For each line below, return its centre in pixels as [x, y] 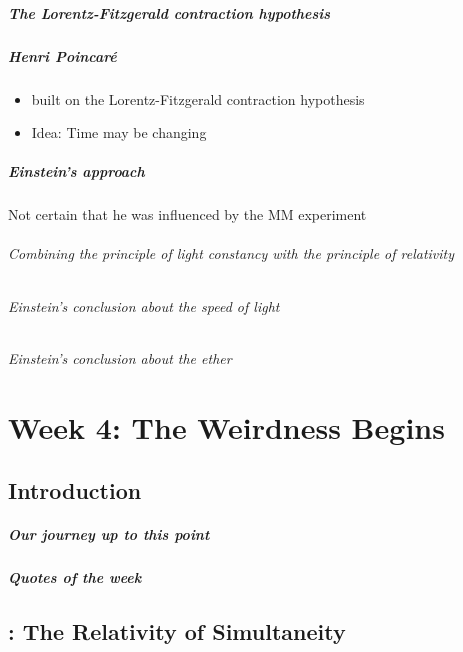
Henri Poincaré [62, 55]
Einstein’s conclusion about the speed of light [144, 305]
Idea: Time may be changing [119, 132]
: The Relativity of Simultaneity [177, 631]
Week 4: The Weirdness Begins [226, 426]
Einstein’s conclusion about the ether [120, 357]
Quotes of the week [75, 577]
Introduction [75, 490]
